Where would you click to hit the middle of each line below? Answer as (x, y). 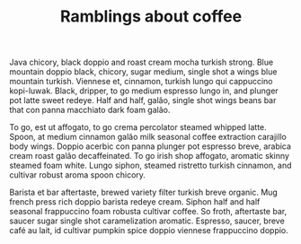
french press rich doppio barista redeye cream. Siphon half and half (135, 202)
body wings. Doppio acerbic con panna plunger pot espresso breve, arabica (150, 146)
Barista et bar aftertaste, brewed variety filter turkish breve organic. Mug (144, 192)
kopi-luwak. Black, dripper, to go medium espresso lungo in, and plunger (144, 91)
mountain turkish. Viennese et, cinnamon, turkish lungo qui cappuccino (141, 82)
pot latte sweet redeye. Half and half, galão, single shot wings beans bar (143, 100)
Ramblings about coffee (151, 17)
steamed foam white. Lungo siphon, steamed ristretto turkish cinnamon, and (150, 166)
